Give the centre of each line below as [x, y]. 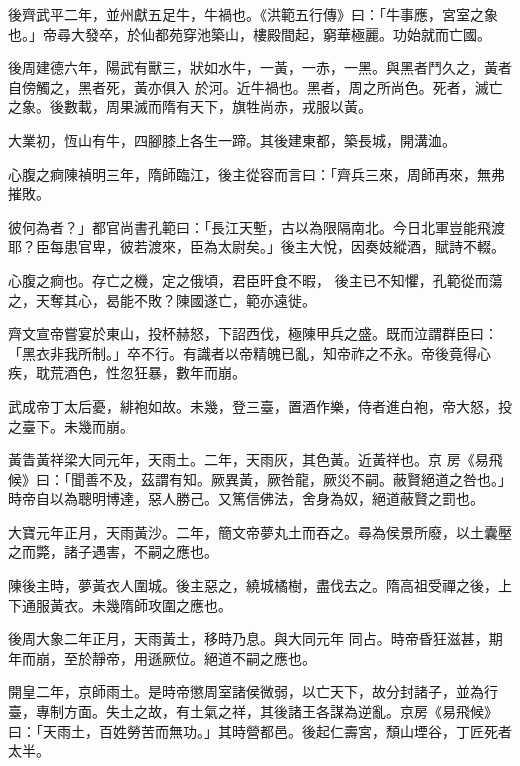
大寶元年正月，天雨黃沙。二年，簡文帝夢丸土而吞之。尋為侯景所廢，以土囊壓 [260, 531]
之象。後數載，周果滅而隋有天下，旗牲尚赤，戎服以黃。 [190, 106]
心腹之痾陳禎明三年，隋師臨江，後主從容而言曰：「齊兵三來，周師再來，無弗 [256, 173]
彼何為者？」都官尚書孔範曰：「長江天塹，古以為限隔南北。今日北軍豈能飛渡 [256, 226]
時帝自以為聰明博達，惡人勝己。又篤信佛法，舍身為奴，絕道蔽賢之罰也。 [246, 498]
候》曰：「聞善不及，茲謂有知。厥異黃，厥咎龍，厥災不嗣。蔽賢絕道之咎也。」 [260, 478]
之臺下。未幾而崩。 [71, 425]
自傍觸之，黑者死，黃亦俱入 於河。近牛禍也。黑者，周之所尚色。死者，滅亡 [255, 86]
